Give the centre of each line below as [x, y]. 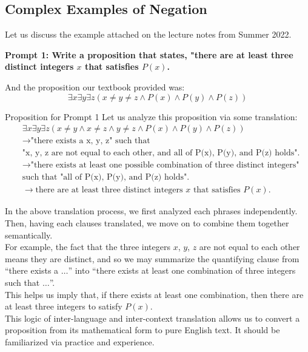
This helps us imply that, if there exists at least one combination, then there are [154, 294]
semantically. [29, 235]
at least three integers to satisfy [64, 306]
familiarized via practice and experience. [80, 341]
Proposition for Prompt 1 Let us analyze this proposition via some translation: [151, 116]
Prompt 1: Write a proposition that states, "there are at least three [149, 54]
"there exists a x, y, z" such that [90, 141]
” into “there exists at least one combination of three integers [182, 270]
